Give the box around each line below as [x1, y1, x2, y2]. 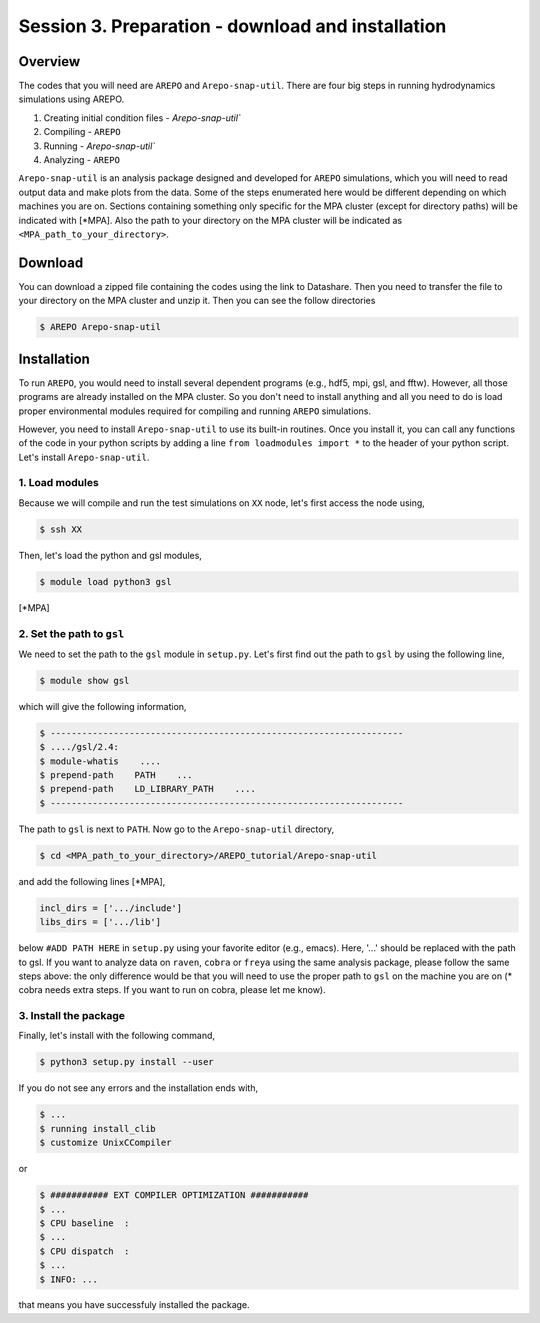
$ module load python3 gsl [39, 576, 172, 587]
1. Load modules [18, 476, 99, 490]
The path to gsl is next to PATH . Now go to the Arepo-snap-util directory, [18, 823, 335, 835]
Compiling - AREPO [43, 126, 121, 138]
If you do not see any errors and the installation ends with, [18, 1082, 259, 1094]
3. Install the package [18, 1009, 125, 1023]
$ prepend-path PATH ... [39, 770, 194, 781]
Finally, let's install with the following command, [18, 1030, 215, 1042]
